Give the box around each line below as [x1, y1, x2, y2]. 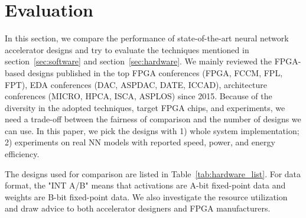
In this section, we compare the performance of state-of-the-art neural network [5, 32, 289, 44]
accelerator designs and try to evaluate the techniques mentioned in [5, 43, 249, 56]
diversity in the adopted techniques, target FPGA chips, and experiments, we [5, 101, 285, 113]
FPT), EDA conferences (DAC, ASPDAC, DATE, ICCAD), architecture [5, 78, 267, 90]
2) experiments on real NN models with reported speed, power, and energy [5, 136, 275, 148]
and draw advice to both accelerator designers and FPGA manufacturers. [5, 202, 271, 214]
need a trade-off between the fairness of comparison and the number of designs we [5, 113, 301, 125]
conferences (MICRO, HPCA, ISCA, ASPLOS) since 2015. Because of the [5, 90, 272, 102]
